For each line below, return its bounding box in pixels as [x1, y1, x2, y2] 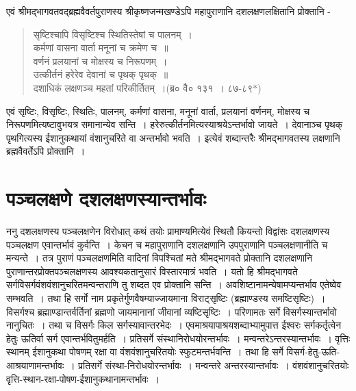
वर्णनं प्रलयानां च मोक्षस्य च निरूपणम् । [33, 53, 168, 68]
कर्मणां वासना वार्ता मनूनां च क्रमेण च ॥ [33, 40, 168, 55]
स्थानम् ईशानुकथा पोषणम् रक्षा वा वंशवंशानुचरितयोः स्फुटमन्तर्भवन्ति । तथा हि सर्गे [6, 344, 283, 359]
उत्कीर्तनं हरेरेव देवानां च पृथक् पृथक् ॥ [33, 67, 168, 81]
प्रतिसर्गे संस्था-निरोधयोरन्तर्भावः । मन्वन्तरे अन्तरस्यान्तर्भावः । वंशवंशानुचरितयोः [78, 358, 349, 372]
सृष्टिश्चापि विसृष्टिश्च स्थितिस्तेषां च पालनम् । [33, 27, 192, 41]
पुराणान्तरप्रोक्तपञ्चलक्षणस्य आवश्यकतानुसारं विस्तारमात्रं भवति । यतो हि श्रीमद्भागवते [6, 264, 298, 278]
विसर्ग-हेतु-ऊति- [286, 344, 340, 359]
